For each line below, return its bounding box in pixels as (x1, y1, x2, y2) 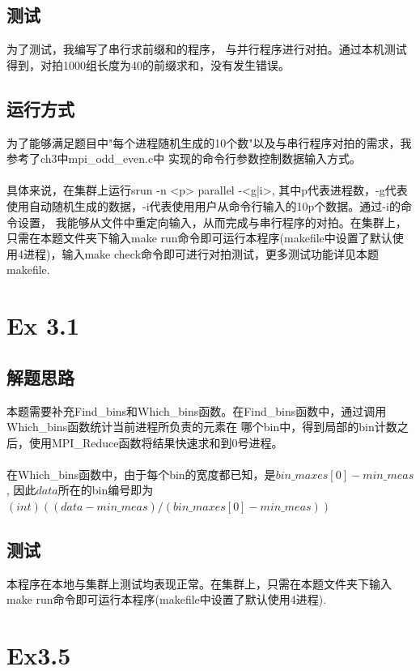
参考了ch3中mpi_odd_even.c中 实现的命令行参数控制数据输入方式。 (6, 150, 361, 167)
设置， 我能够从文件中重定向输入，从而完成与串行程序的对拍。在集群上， (17, 213, 407, 230)
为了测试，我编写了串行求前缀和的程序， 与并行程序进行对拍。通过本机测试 (6, 41, 407, 58)
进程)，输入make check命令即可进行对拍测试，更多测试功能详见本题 (23, 245, 380, 262)
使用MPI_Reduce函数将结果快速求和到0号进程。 (28, 434, 283, 451)
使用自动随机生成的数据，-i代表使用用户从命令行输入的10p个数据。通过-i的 (6, 197, 401, 214)
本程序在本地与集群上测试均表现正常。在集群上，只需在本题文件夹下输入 (6, 575, 392, 592)
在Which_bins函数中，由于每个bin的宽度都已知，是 (6, 465, 276, 482)
